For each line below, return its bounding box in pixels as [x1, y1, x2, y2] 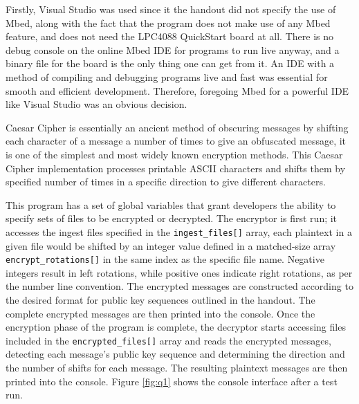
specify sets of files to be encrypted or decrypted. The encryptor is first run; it [6, 211, 338, 226]
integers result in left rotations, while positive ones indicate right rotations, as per [6, 265, 353, 279]
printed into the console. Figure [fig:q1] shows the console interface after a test [6, 374, 338, 388]
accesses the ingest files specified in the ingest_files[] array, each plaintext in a [6, 224, 352, 239]
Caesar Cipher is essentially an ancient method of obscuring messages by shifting [6, 120, 349, 134]
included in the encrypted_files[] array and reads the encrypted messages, [6, 333, 331, 347]
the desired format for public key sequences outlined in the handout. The [6, 293, 315, 306]
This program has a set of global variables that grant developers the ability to [6, 197, 336, 212]
